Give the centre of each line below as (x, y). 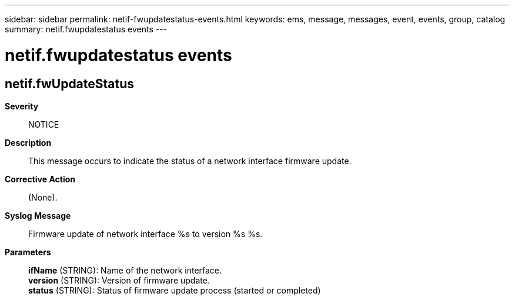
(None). (43, 197)
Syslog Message (38, 215)
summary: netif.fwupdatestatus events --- (86, 29)
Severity (22, 106)
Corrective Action (40, 179)
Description (28, 142)
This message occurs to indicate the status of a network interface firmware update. (190, 161)
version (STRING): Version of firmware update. (119, 280)
